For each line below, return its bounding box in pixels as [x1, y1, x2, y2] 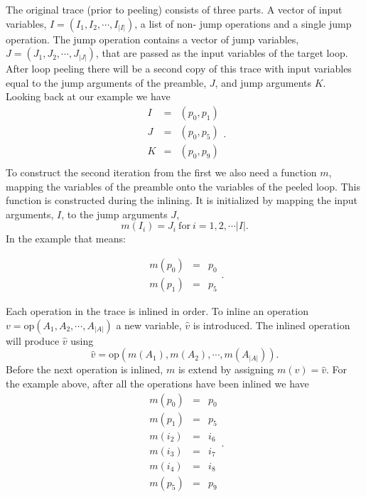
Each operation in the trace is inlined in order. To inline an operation [6, 304, 308, 319]
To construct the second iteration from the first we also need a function [6, 165, 317, 180]
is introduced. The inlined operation [193, 317, 350, 332]
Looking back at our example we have [6, 89, 171, 104]
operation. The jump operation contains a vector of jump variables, [6, 31, 299, 46]
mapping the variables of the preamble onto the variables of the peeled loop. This [6, 178, 360, 193]
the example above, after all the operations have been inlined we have [6, 375, 309, 390]
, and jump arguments [215, 75, 312, 90]
